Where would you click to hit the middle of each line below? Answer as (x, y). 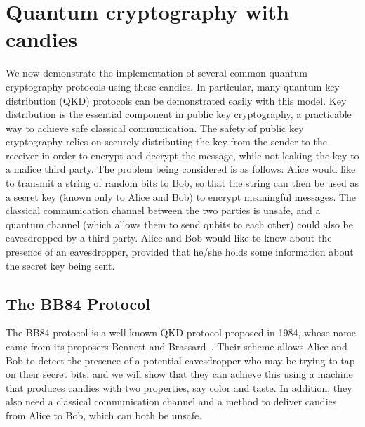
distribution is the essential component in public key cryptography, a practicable (179, 114)
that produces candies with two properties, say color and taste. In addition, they (179, 387)
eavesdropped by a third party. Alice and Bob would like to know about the (169, 238)
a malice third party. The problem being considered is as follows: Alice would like (181, 169)
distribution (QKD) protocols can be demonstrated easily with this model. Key (176, 100)
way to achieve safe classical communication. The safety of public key (155, 127)
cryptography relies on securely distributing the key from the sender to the (166, 142)
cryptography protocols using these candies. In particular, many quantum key (173, 86)
